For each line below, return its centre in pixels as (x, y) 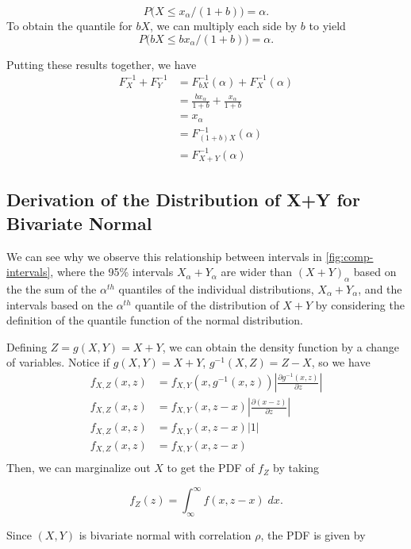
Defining (27, 346)
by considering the (360, 304)
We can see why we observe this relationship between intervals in (164, 256)
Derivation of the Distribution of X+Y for (183, 200)
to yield (327, 25)
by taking (296, 468)
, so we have (341, 362)
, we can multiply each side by (224, 25)
